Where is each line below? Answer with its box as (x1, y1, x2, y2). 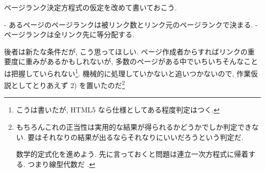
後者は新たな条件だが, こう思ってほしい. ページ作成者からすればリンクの (4, 46, 248, 56)
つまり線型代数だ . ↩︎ (28, 158, 95, 169)
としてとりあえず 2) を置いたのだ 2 (11, 78, 125, 90)
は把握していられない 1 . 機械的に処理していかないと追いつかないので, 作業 (4, 66, 251, 78)
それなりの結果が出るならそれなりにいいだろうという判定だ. (42, 131, 244, 142)
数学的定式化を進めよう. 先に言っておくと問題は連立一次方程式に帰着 (16, 149, 249, 159)
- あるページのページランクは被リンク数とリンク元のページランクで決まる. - (4, 19, 258, 30)
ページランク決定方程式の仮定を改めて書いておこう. (4, 2, 177, 12)
